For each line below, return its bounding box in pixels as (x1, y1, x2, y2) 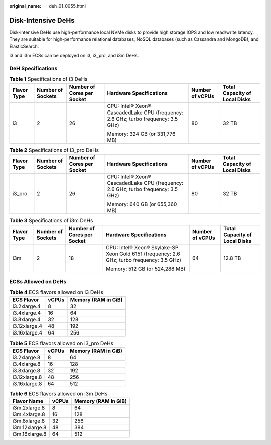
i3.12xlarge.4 (12, 323, 43, 330)
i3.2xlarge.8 (12, 354, 41, 361)
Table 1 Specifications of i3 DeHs (9, 76, 88, 83)
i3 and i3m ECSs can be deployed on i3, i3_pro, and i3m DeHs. (9, 53, 139, 59)
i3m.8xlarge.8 (12, 417, 45, 424)
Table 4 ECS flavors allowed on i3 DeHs (9, 289, 104, 296)
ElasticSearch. (9, 43, 39, 49)
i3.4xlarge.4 (12, 309, 41, 316)
